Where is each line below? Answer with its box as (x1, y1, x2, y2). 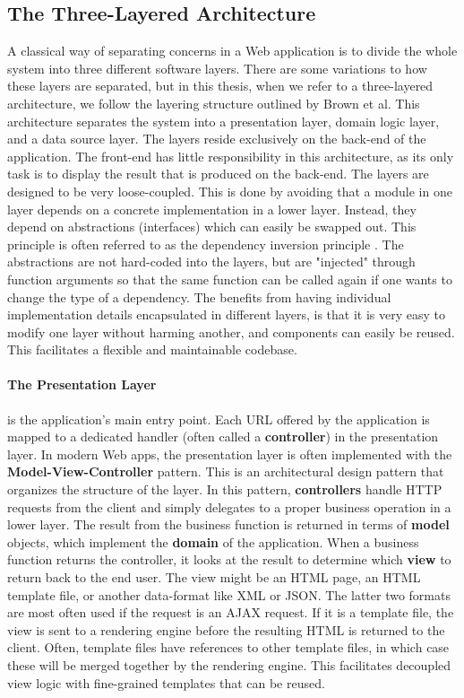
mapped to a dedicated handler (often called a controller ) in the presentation (7, 427, 439, 446)
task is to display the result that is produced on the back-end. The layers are (7, 164, 429, 183)
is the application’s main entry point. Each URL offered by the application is (7, 409, 430, 428)
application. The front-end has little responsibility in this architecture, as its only (7, 146, 454, 165)
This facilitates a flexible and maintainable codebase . (7, 340, 297, 359)
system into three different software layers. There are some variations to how (7, 58, 427, 77)
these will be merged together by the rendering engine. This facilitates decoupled (7, 656, 451, 674)
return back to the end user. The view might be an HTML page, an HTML (7, 568, 421, 587)
